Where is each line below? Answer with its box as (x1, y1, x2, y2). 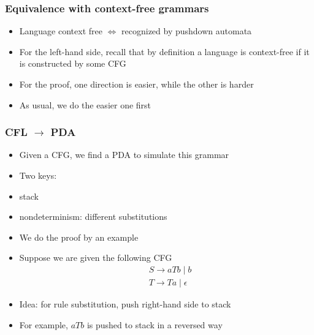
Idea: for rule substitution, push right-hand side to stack (19, 298, 231, 311)
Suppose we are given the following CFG (19, 251, 172, 264)
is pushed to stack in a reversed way (86, 318, 223, 331)
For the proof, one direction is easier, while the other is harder (19, 78, 254, 90)
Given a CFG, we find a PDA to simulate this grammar (19, 148, 229, 161)
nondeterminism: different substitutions (19, 210, 167, 223)
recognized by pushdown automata (121, 24, 252, 37)
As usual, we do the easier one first (19, 98, 151, 111)
